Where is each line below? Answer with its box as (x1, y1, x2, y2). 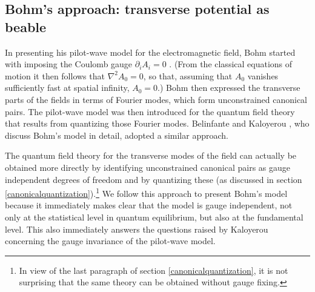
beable (5, 17, 47, 36)
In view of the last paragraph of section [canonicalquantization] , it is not (19, 264, 288, 276)
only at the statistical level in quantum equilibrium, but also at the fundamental (5, 210, 303, 223)
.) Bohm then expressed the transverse (157, 81, 300, 94)
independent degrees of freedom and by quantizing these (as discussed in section (5, 173, 302, 185)
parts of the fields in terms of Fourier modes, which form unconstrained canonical (5, 93, 307, 105)
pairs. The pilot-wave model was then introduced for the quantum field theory (5, 105, 295, 118)
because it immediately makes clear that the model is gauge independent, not (5, 199, 293, 211)
